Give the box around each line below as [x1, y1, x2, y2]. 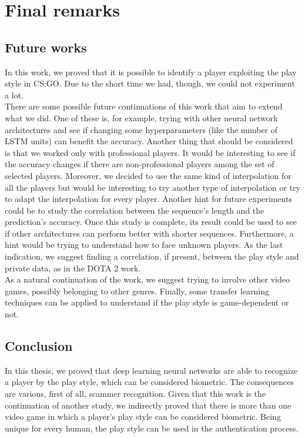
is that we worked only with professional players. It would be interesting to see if [5, 146, 296, 158]
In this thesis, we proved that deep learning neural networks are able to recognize [5, 364, 298, 376]
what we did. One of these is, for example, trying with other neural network [5, 111, 278, 124]
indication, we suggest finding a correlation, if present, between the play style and [5, 250, 299, 263]
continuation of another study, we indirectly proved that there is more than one [5, 399, 291, 411]
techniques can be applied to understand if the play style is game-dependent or [5, 296, 289, 308]
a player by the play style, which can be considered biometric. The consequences [5, 376, 294, 388]
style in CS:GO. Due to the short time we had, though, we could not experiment [5, 77, 295, 89]
